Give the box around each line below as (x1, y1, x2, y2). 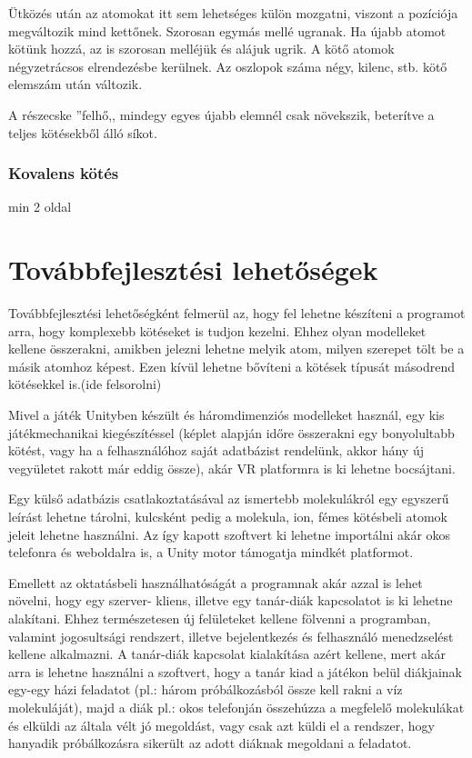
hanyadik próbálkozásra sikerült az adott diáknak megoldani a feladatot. (8, 733, 412, 753)
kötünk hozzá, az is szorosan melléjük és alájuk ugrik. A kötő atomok (8, 39, 395, 58)
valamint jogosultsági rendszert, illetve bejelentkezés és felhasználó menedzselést (8, 626, 454, 645)
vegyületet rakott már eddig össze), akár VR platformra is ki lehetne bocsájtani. (8, 458, 456, 477)
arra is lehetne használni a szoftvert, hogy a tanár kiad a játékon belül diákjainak (8, 662, 462, 681)
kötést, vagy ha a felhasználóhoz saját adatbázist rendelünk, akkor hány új (8, 441, 424, 460)
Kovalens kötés (8, 162, 119, 185)
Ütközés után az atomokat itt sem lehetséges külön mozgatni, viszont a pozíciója (8, 4, 458, 22)
